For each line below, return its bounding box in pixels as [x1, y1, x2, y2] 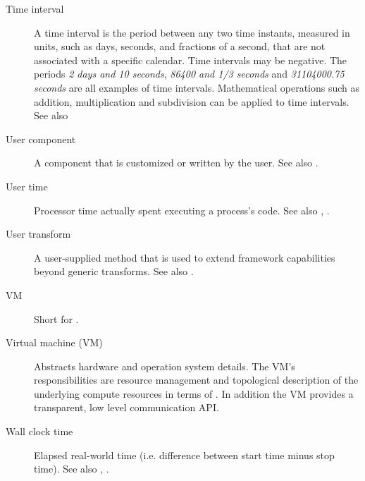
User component [6, 131, 76, 146]
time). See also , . [34, 461, 109, 476]
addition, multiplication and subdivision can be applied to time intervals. [34, 94, 349, 109]
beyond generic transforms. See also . [34, 264, 194, 279]
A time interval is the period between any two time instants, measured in [34, 25, 350, 39]
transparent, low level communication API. [34, 400, 219, 415]
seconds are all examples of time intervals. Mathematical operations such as [34, 80, 360, 95]
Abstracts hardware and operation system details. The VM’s [34, 358, 295, 373]
